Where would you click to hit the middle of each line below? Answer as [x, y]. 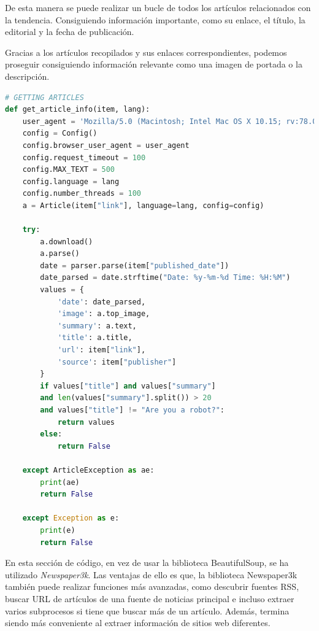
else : [51, 434]
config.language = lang [71, 181]
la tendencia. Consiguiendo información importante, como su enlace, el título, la [155, 19]
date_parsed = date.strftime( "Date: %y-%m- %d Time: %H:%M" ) [165, 278]
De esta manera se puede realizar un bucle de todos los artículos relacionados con [158, 7]
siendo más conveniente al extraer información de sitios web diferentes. [138, 623]
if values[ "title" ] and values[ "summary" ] [128, 386]
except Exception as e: [71, 518]
